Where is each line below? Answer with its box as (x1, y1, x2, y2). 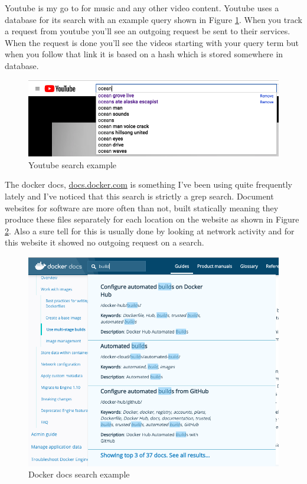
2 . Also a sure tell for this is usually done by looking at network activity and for (5, 224, 295, 237)
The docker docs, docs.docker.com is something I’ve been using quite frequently (5, 178, 292, 191)
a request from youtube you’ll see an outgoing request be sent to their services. (5, 25, 290, 37)
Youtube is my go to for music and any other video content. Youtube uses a (5, 2, 279, 14)
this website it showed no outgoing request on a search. (5, 236, 204, 248)
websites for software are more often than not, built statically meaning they (5, 201, 279, 214)
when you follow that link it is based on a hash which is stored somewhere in (5, 48, 283, 60)
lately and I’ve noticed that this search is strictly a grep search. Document (5, 189, 274, 202)
